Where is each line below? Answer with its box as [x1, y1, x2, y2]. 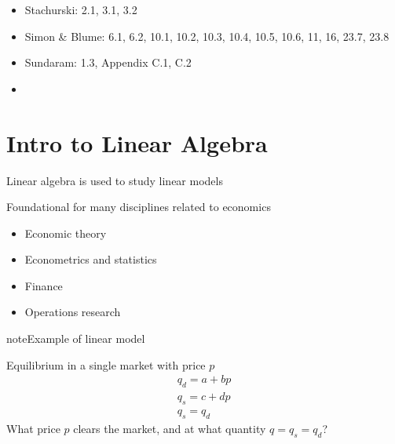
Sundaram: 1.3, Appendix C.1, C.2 [24, 54, 192, 71]
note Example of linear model [6, 330, 145, 347]
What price [6, 420, 60, 436]
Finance [24, 277, 63, 293]
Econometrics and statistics [24, 251, 157, 267]
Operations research [24, 304, 121, 320]
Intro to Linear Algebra [6, 126, 268, 158]
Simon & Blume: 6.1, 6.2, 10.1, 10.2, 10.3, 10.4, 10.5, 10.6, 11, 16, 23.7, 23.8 [24, 27, 390, 44]
